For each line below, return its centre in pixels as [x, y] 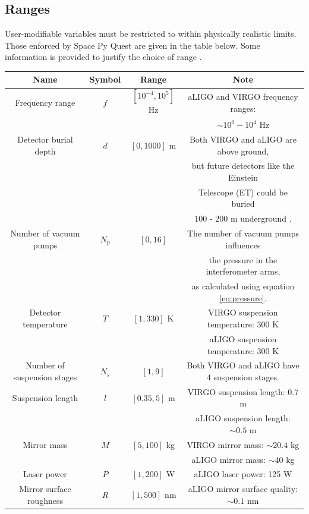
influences [243, 245]
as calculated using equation [243, 286]
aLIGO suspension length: [243, 418]
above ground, [243, 151]
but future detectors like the [243, 165]
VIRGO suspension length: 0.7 [243, 391]
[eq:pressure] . [243, 297]
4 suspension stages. [243, 376]
